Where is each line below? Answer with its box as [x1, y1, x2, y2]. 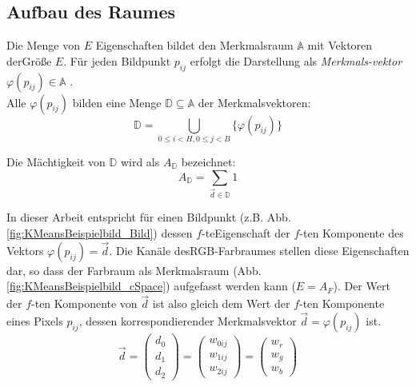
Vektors [6, 241, 44, 258]
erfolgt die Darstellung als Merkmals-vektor [190, 52, 402, 69]
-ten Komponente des [299, 225, 404, 241]
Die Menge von [6, 37, 80, 54]
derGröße [6, 52, 52, 69]
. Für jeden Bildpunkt [63, 52, 171, 69]
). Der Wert [333, 277, 390, 294]
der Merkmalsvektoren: [198, 94, 311, 110]
